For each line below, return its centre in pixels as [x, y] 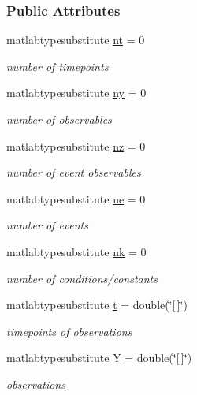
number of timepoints [58, 66]
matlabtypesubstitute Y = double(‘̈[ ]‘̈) [99, 358]
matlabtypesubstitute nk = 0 [76, 251]
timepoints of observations [69, 331]
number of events [47, 225]
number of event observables [74, 172]
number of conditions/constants [82, 278]
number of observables [59, 119]
